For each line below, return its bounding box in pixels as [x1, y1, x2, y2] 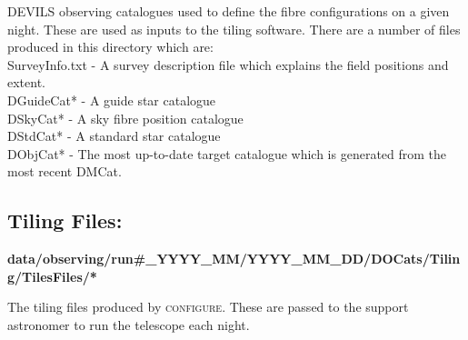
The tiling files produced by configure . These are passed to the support [7, 297, 409, 316]
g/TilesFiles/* [7, 266, 97, 285]
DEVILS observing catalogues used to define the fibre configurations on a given [7, 2, 450, 20]
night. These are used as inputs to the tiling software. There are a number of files [7, 19, 461, 38]
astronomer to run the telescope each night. [7, 315, 250, 334]
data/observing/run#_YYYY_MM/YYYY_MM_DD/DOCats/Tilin [7, 249, 461, 268]
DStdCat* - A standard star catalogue [7, 126, 221, 145]
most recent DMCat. [7, 162, 122, 181]
